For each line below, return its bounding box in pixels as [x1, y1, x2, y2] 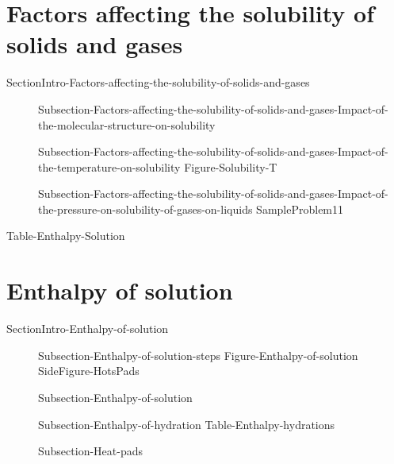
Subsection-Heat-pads [38, 443, 143, 459]
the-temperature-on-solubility [38, 158, 181, 175]
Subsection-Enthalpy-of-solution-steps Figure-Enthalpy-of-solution [38, 346, 358, 363]
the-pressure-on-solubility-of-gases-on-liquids [38, 200, 253, 217]
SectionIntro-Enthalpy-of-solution [6, 320, 169, 337]
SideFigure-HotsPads [38, 362, 140, 379]
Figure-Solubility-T [184, 158, 277, 175]
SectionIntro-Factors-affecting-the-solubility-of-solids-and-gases [6, 74, 310, 91]
